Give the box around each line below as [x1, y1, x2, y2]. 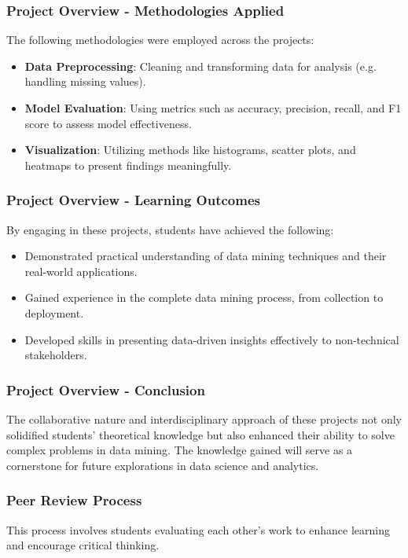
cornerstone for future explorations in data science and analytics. [6, 457, 319, 473]
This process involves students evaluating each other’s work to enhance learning [6, 521, 390, 538]
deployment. [24, 304, 84, 321]
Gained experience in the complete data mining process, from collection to [24, 289, 384, 306]
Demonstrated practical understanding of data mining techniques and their [24, 248, 387, 264]
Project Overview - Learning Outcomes [6, 190, 260, 210]
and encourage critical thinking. [6, 537, 160, 553]
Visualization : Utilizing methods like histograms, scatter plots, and [24, 141, 356, 158]
